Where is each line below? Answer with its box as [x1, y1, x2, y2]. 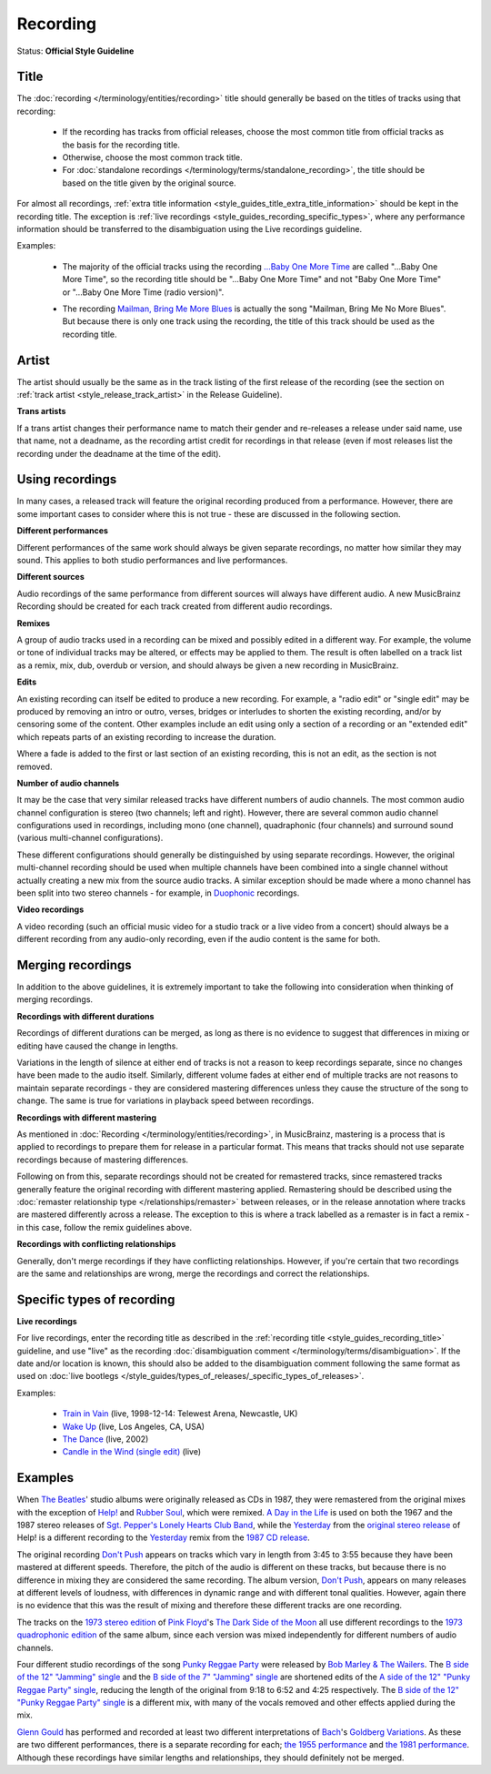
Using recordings [16, 471, 117, 487]
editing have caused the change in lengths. [16, 1040, 179, 1051]
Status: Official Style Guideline [16, 46, 135, 56]
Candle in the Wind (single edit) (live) [62, 1446, 202, 1457]
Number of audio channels [16, 777, 120, 788]
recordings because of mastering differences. [16, 1154, 189, 1165]
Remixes [16, 617, 50, 628]
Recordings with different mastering [16, 1111, 157, 1123]
